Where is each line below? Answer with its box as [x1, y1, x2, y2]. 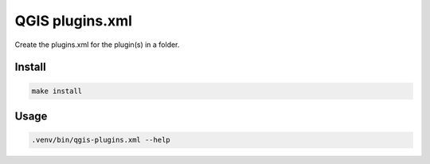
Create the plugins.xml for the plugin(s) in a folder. [14, 40, 180, 49]
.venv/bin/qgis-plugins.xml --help [31, 135, 170, 145]
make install [31, 86, 83, 96]
